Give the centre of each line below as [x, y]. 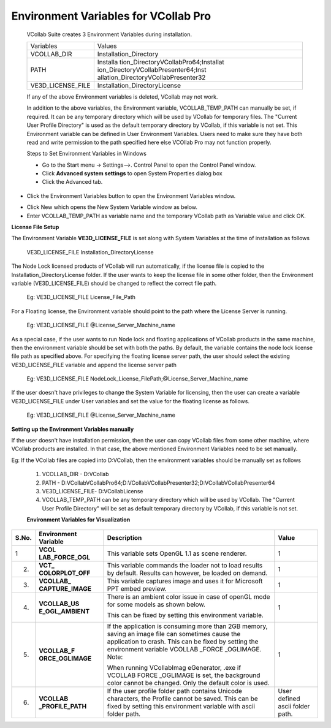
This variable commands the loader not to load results [185, 565]
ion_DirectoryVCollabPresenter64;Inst [152, 69]
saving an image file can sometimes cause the [174, 634]
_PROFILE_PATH [63, 706]
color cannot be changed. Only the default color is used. [188, 683]
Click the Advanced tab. [72, 182]
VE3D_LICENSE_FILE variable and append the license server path [94, 365]
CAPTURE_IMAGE [65, 588]
